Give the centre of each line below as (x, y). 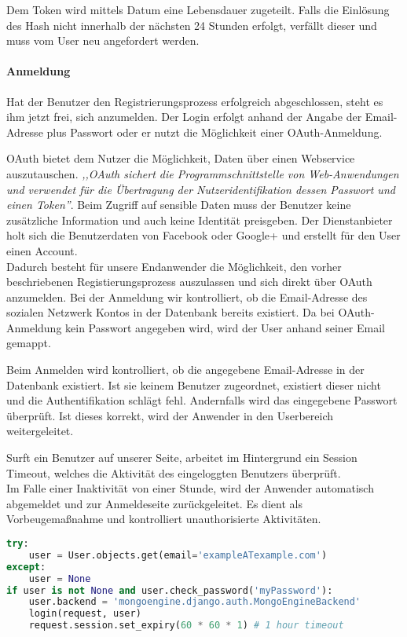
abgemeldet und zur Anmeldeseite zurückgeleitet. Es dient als (154, 503)
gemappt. (29, 343)
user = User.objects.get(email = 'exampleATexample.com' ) (178, 555)
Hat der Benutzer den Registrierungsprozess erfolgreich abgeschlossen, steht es (195, 101)
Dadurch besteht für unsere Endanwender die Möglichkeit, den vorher (174, 266)
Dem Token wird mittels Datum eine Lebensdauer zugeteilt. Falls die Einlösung (198, 9)
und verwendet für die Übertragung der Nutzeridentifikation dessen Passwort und (201, 189)
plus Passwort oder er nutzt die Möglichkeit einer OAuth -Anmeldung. (214, 132)
